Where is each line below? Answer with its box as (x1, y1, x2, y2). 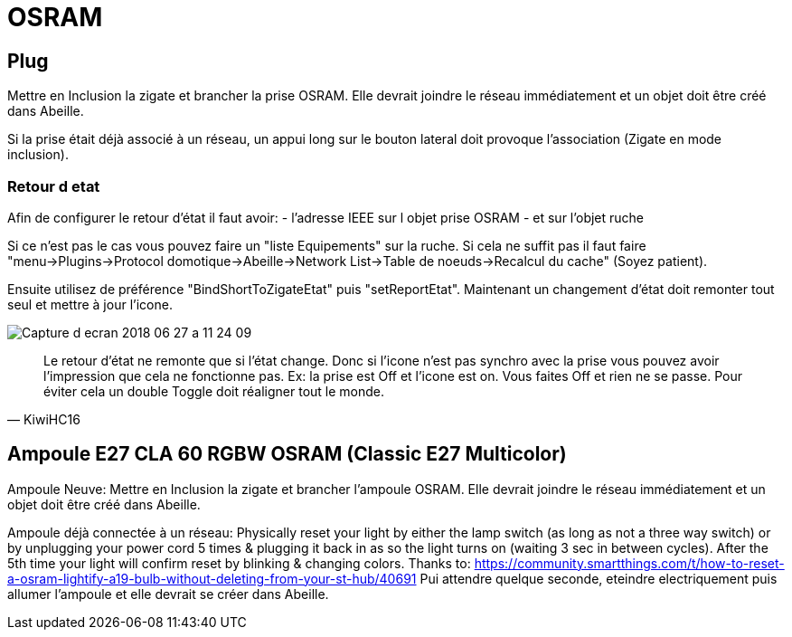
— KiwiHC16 (7, 411, 80, 427)
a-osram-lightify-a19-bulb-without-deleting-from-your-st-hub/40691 (7, 570, 417, 586)
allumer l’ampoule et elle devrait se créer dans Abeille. (7, 585, 329, 602)
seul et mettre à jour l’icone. (7, 296, 173, 312)
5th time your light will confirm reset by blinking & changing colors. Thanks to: (7, 555, 471, 571)
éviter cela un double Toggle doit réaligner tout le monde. (43, 383, 385, 399)
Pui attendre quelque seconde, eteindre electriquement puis (420, 570, 778, 586)
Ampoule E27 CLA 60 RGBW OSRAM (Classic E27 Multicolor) (7, 442, 567, 466)
